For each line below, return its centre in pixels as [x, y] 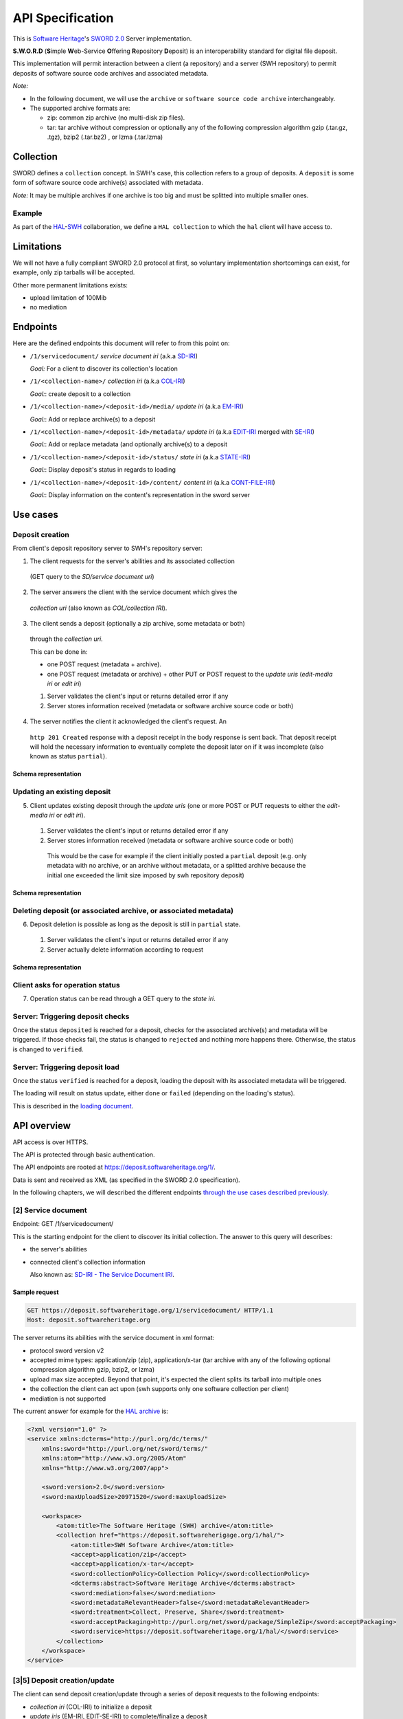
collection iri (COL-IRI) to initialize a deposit [91, 1707]
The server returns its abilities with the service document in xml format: [114, 1338]
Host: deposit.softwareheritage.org [89, 1320]
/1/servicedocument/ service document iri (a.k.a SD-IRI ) [114, 356]
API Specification [63, 18]
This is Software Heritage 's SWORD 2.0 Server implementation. [102, 39]
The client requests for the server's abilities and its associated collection [132, 561]
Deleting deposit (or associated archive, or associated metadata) [123, 910]
